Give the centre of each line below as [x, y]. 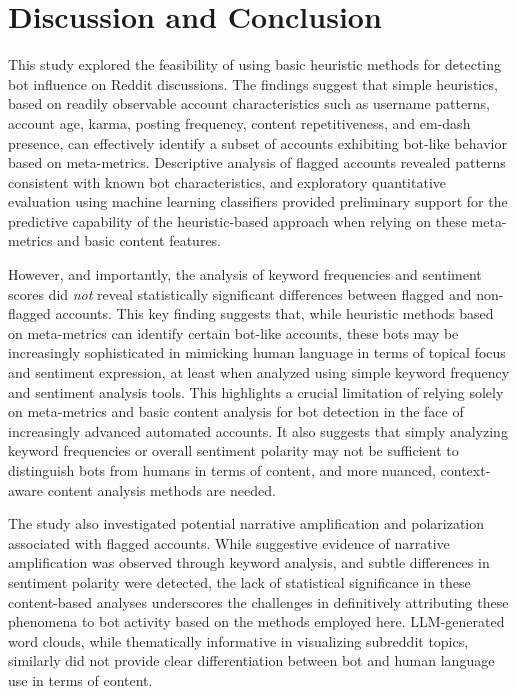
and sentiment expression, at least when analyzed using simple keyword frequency [259, 372]
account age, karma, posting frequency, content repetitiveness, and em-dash [239, 122]
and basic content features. [139, 240]
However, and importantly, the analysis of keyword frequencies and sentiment [245, 274]
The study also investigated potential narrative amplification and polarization [246, 523]
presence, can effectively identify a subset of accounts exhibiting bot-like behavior [257, 142]
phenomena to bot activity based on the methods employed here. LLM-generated [256, 621]
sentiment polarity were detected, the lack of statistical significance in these [239, 581]
